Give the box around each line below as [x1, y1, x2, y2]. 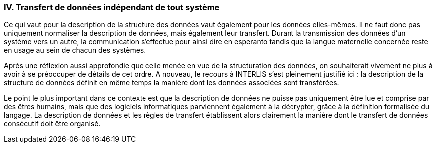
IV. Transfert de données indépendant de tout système [4, 2, 220, 12]
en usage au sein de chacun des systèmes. [4, 46, 146, 55]
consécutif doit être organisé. [4, 119, 101, 128]
